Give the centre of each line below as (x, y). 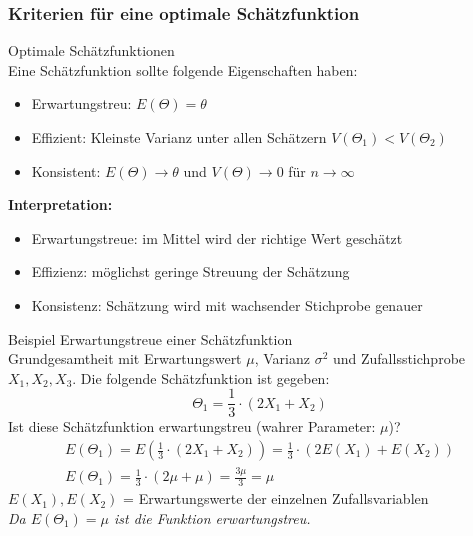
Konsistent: (66, 170)
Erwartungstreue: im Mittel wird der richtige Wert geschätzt (217, 237)
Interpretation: (60, 204)
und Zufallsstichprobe (399, 358)
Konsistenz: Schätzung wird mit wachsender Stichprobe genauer (227, 304)
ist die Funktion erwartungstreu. (212, 517)
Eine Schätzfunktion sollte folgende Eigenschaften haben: (183, 69)
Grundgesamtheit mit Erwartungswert (125, 358)
